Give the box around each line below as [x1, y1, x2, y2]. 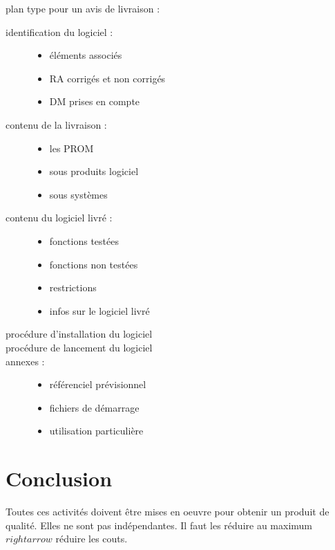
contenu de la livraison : [6, 117, 107, 131]
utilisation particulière [49, 423, 144, 438]
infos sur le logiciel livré [49, 303, 150, 318]
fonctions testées [49, 233, 119, 248]
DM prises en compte [49, 94, 140, 109]
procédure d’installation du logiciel [6, 327, 153, 341]
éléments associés [49, 48, 122, 62]
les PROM [49, 140, 94, 155]
